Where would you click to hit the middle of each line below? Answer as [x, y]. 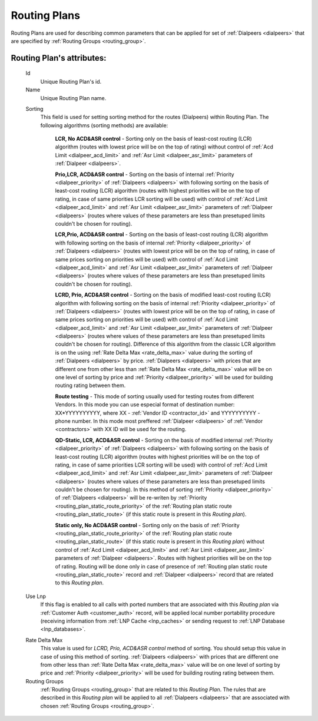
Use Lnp [36, 596]
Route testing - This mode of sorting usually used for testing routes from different [155, 396]
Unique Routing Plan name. [73, 98]
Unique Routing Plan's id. [71, 81]
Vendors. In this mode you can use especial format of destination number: [145, 405]
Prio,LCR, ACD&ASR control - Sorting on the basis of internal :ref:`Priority [145, 174]
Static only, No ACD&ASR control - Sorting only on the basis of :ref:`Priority [147, 525]
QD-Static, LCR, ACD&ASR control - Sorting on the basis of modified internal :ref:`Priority [164, 440]
